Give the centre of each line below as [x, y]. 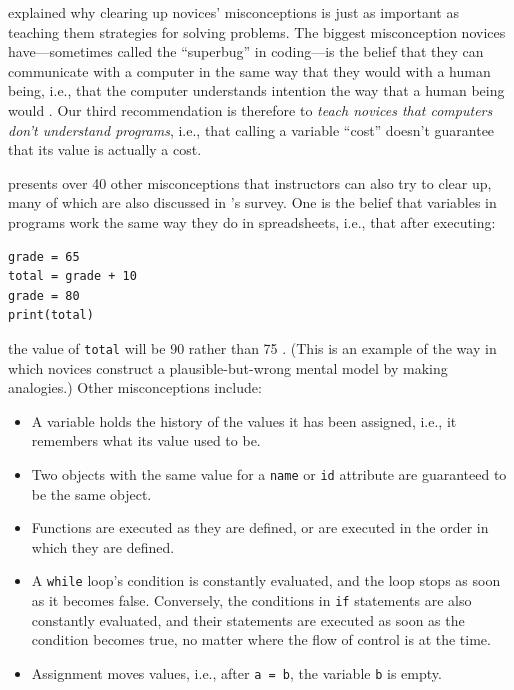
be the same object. [91, 493]
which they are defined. [103, 546]
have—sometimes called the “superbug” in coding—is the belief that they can [246, 51]
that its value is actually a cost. [105, 149]
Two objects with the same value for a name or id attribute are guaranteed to [269, 473]
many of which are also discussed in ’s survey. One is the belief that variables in [252, 202]
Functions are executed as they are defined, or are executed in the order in [260, 527]
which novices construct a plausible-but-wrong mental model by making [228, 367]
